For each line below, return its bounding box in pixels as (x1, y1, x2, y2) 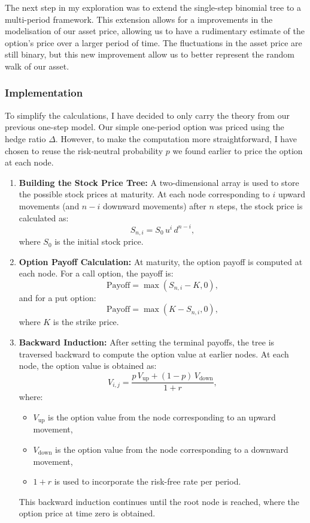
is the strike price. (53, 315, 119, 328)
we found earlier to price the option (172, 144, 303, 157)
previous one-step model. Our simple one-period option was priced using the (5, 121, 284, 133)
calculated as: (19, 211, 69, 224)
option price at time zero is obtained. (19, 507, 156, 519)
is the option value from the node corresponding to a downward (55, 443, 288, 455)
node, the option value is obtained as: (19, 359, 157, 372)
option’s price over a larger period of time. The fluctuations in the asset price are (5, 36, 302, 49)
